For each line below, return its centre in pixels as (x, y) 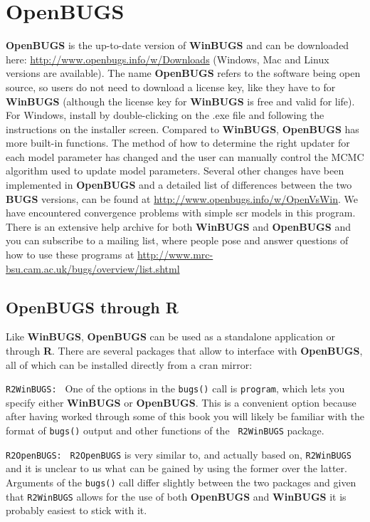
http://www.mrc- (175, 255)
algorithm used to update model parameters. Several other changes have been (175, 171)
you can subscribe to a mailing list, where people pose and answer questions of (177, 240)
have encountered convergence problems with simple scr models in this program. (181, 213)
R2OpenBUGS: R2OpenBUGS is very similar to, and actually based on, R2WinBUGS (179, 454)
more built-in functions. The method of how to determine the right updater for (178, 143)
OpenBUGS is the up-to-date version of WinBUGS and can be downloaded (178, 45)
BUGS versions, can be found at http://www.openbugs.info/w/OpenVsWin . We (182, 198)
